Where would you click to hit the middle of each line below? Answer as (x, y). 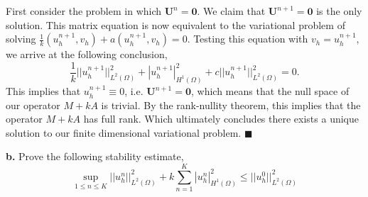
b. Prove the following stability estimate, (95, 156)
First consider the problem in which (84, 11)
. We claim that (231, 11)
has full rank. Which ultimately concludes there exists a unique (221, 119)
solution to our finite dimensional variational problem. (124, 132)
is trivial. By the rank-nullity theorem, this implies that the (231, 105)
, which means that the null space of (270, 91)
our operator (33, 105)
